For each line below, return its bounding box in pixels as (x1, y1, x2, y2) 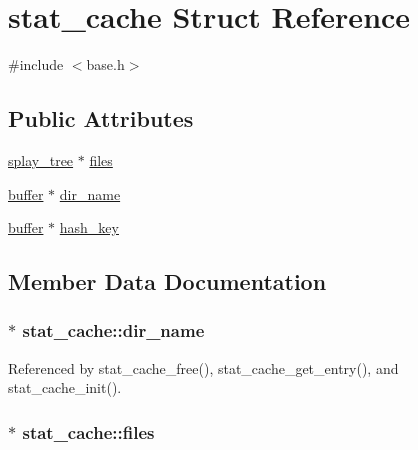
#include (8, 54, 64, 75)
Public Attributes (8, 103, 194, 134)
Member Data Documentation (8, 266, 327, 297)
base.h (86, 54, 125, 75)
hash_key (59, 217, 119, 238)
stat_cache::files (22, 419, 155, 444)
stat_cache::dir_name (22, 318, 205, 343)
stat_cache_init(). (8, 377, 122, 398)
